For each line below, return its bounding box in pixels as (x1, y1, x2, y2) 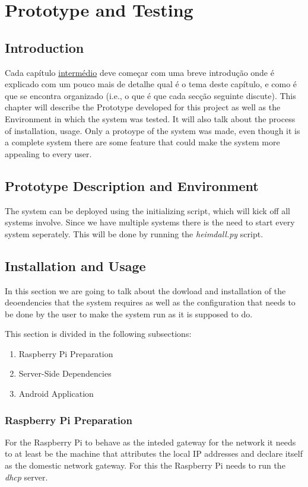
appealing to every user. (5, 147, 92, 160)
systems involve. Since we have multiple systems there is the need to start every (5, 216, 295, 228)
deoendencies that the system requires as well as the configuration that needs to (5, 296, 296, 308)
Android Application (18, 387, 94, 400)
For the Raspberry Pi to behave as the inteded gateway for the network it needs (5, 435, 296, 448)
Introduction (5, 38, 84, 56)
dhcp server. (5, 470, 48, 483)
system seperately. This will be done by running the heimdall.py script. (5, 227, 263, 240)
